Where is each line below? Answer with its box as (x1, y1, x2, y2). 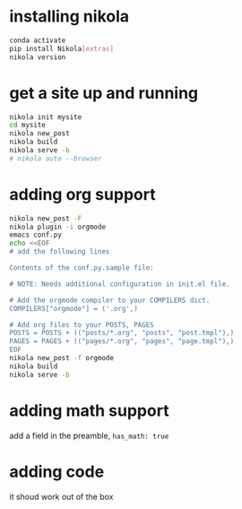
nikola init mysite (9, 112, 82, 122)
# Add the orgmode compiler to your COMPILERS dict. (9, 296, 211, 305)
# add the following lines (9, 247, 110, 256)
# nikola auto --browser (9, 154, 102, 163)
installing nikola (9, 6, 130, 27)
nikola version (9, 52, 66, 62)
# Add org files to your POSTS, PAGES (9, 320, 154, 329)
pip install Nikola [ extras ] (9, 44, 115, 53)
